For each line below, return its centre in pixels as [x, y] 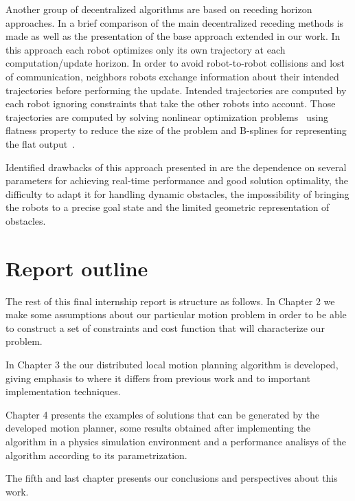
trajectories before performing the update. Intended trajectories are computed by [176, 90]
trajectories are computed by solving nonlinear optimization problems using [167, 116]
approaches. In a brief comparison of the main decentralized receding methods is [175, 22]
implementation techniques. [63, 391]
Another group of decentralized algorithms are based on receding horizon [159, 9]
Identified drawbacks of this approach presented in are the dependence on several [176, 167]
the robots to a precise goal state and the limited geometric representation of [168, 207]
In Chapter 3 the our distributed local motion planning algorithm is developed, [172, 364]
